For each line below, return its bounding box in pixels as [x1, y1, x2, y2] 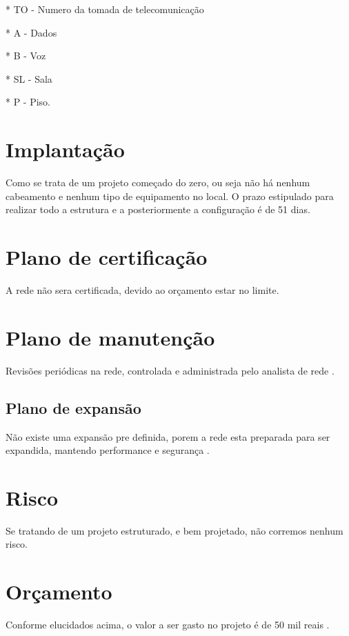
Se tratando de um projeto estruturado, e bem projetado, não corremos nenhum [6, 523, 343, 537]
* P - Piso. [6, 95, 51, 109]
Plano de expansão [6, 397, 141, 418]
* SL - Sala [6, 71, 52, 86]
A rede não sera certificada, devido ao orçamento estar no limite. [6, 283, 279, 297]
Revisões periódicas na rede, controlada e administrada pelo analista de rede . [6, 363, 335, 377]
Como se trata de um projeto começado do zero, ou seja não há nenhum [6, 175, 310, 190]
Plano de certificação [6, 243, 208, 271]
